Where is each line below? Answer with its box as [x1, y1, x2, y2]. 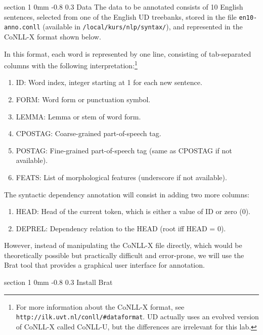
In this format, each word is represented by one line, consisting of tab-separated [4, 48, 251, 59]
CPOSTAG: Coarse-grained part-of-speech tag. [16, 128, 161, 139]
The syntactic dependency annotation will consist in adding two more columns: [4, 189, 249, 199]
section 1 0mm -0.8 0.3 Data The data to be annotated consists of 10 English [4, 2, 243, 12]
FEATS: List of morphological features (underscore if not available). [16, 172, 227, 182]
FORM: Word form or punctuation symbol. [16, 94, 151, 104]
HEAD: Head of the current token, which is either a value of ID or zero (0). [16, 206, 251, 217]
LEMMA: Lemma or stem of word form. [16, 111, 141, 121]
